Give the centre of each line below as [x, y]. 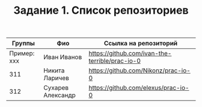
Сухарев [56, 88]
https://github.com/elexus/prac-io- [139, 88]
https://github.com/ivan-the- [130, 53]
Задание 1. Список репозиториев [101, 10]
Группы [23, 44]
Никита [54, 71]
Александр [60, 95]
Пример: [22, 53]
